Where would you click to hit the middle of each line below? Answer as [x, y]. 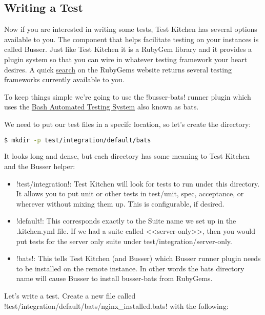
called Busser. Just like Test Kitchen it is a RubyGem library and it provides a [128, 49]
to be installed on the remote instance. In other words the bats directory [130, 268]
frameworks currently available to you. [64, 79]
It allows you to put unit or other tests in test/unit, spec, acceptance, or [130, 193]
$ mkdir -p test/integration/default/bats [78, 140]
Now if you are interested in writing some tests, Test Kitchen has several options [131, 29]
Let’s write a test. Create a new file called [70, 295]
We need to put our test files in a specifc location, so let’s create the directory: [128, 124]
